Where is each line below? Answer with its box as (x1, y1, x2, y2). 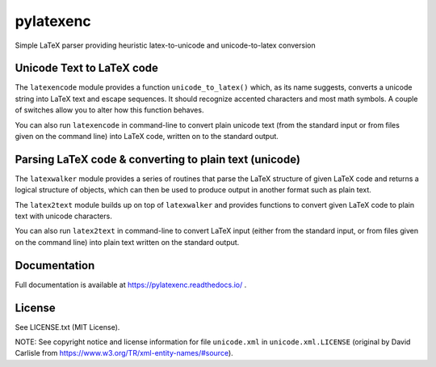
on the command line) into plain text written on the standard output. (15, 237, 240, 247)
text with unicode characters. (15, 211, 112, 221)
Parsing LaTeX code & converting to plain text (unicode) (15, 152, 300, 166)
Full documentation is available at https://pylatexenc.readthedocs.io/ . (15, 280, 247, 289)
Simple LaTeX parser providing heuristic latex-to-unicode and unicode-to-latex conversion (15, 40, 316, 50)
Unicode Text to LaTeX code (15, 61, 159, 75)
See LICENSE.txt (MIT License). (15, 322, 120, 331)
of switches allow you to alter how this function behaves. (15, 105, 204, 115)
